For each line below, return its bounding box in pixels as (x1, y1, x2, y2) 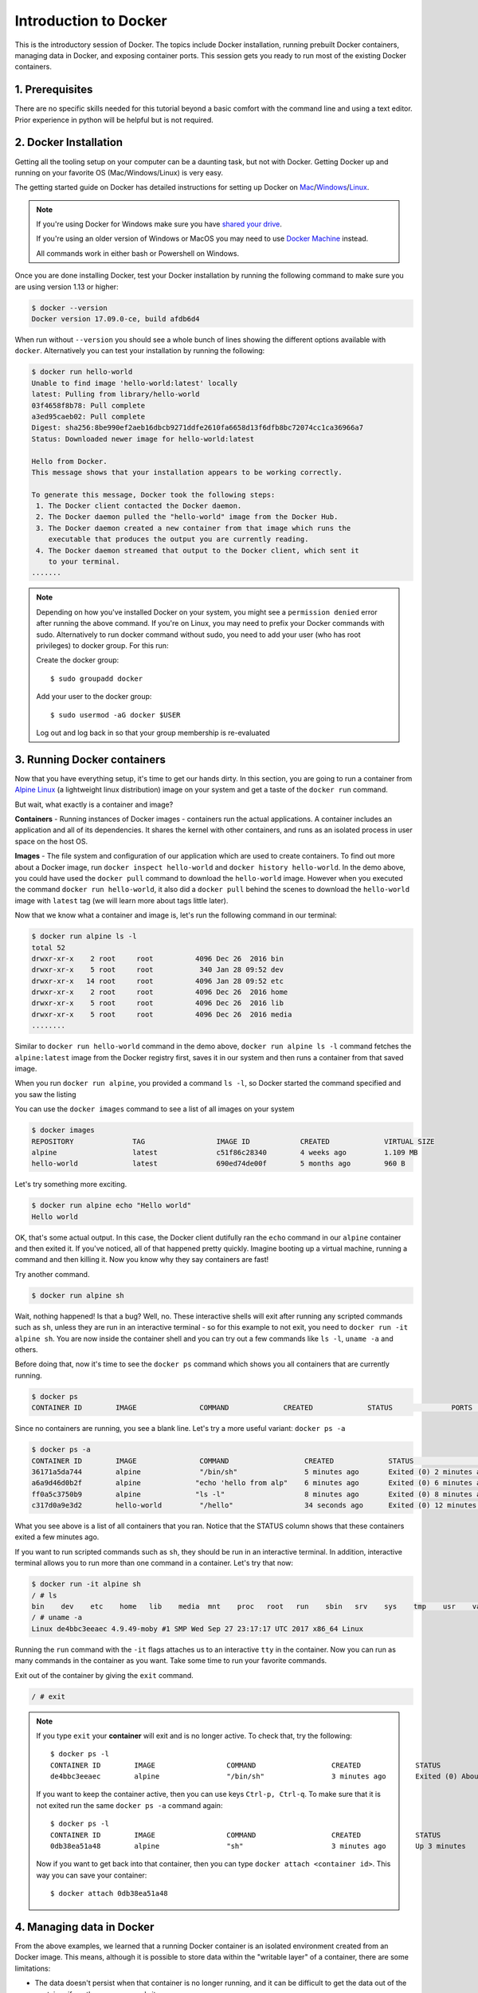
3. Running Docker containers (14, 753, 167, 766)
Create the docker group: (36, 655, 119, 665)
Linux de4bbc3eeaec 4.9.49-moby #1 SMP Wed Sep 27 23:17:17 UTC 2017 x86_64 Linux (31, 1624, 364, 1633)
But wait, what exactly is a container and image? (14, 800, 174, 809)
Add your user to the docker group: (36, 692, 152, 702)
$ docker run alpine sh (31, 1291, 125, 1299)
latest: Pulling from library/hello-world (31, 390, 200, 399)
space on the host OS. (14, 836, 88, 846)
